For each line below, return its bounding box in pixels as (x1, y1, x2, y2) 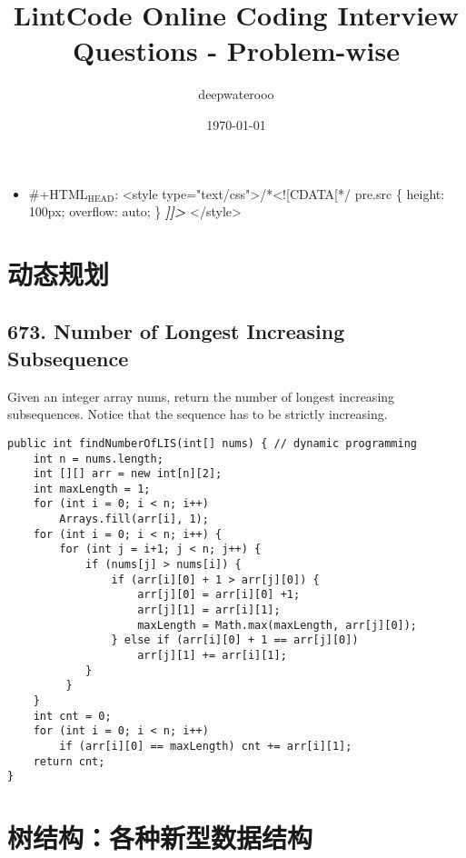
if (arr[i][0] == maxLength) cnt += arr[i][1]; (59, 739, 352, 753)
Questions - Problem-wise (72, 32, 401, 69)
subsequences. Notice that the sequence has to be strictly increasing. (7, 404, 388, 424)
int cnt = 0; (33, 709, 112, 723)
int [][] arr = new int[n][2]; (33, 467, 223, 481)
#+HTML (28, 184, 88, 203)
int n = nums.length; (33, 452, 164, 465)
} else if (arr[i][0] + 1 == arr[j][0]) (111, 634, 359, 647)
